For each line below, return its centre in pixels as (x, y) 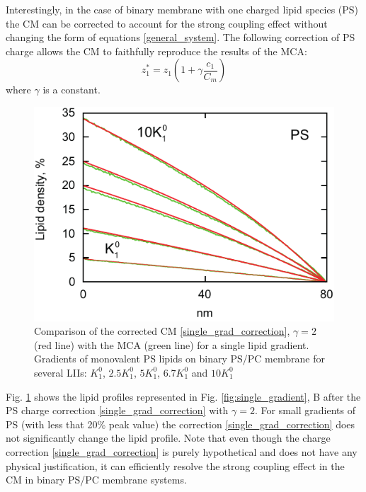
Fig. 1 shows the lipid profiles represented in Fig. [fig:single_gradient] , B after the (183, 396)
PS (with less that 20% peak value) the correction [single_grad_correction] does (181, 424)
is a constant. (72, 90)
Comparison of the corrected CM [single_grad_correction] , (162, 331)
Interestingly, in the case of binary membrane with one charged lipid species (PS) (182, 9)
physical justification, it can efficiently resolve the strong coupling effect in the (175, 465)
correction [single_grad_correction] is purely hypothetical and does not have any (182, 451)
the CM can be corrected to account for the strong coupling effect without (167, 23)
